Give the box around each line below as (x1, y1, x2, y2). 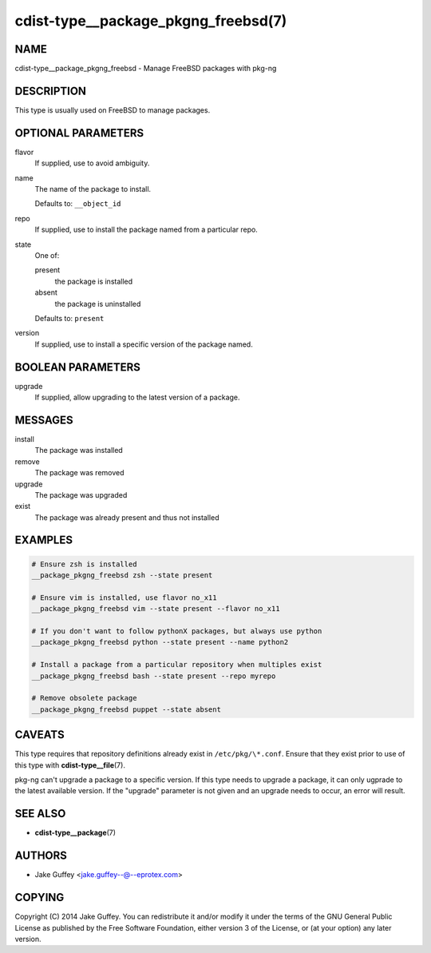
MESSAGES (14, 413, 73, 427)
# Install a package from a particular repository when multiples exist (31, 660, 322, 669)
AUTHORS (14, 849, 68, 863)
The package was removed (34, 468, 125, 478)
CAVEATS (14, 728, 65, 742)
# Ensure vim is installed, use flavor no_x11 (31, 593, 217, 602)
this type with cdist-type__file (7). (14, 760, 125, 770)
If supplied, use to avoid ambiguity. (34, 158, 150, 168)
